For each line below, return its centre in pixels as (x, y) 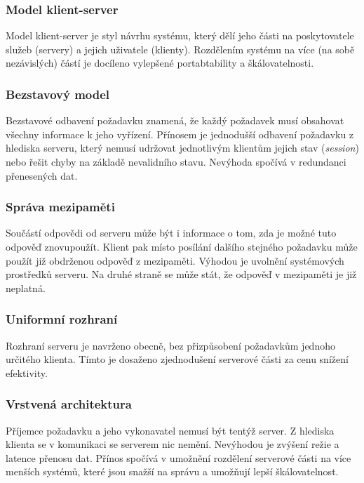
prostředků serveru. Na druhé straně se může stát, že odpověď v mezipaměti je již (181, 274)
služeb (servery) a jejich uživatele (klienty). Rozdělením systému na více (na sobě (180, 49)
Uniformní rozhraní (62, 319)
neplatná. (26, 287)
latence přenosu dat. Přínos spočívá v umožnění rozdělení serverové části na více (178, 457)
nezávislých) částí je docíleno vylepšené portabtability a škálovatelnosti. (160, 63)
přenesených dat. (42, 175)
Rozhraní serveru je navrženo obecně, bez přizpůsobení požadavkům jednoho (170, 345)
